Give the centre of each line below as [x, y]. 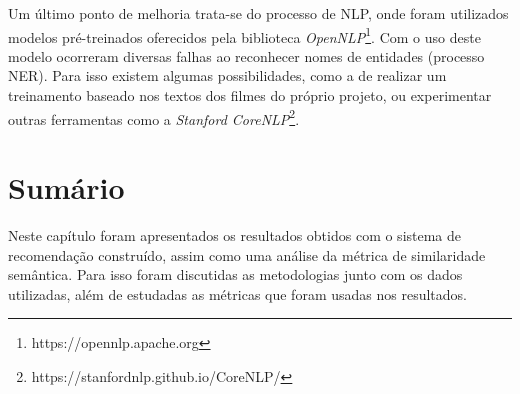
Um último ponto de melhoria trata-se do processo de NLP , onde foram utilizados [258, 13]
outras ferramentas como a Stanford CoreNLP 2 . [154, 117]
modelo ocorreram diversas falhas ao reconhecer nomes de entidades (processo [246, 55]
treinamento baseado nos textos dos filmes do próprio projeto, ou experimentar [250, 95]
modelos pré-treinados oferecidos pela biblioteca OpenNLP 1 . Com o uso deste [244, 35]
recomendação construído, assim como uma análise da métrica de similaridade [247, 254]
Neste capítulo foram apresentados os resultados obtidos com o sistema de [235, 235]
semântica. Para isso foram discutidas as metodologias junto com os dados [235, 274]
